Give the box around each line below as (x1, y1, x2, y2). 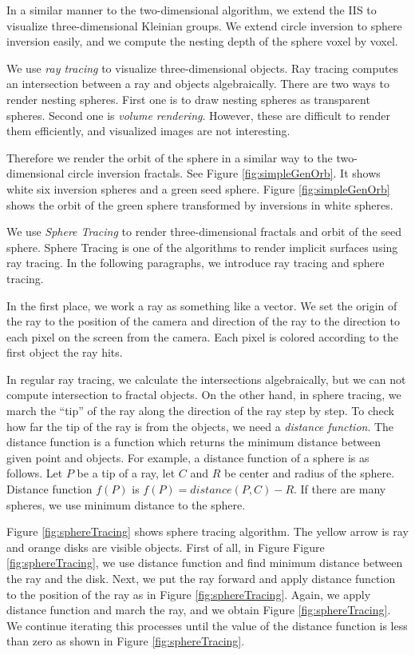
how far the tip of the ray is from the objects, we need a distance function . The (6, 417, 394, 434)
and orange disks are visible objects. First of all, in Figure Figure (6, 538, 325, 555)
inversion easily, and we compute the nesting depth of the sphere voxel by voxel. (6, 33, 398, 50)
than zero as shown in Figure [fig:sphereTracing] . (6, 633, 245, 649)
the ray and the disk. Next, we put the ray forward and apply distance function (6, 570, 396, 586)
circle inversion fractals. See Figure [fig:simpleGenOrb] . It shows (68, 165, 381, 182)
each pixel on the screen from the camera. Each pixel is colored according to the (6, 328, 398, 345)
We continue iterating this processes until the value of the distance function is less (6, 617, 408, 633)
